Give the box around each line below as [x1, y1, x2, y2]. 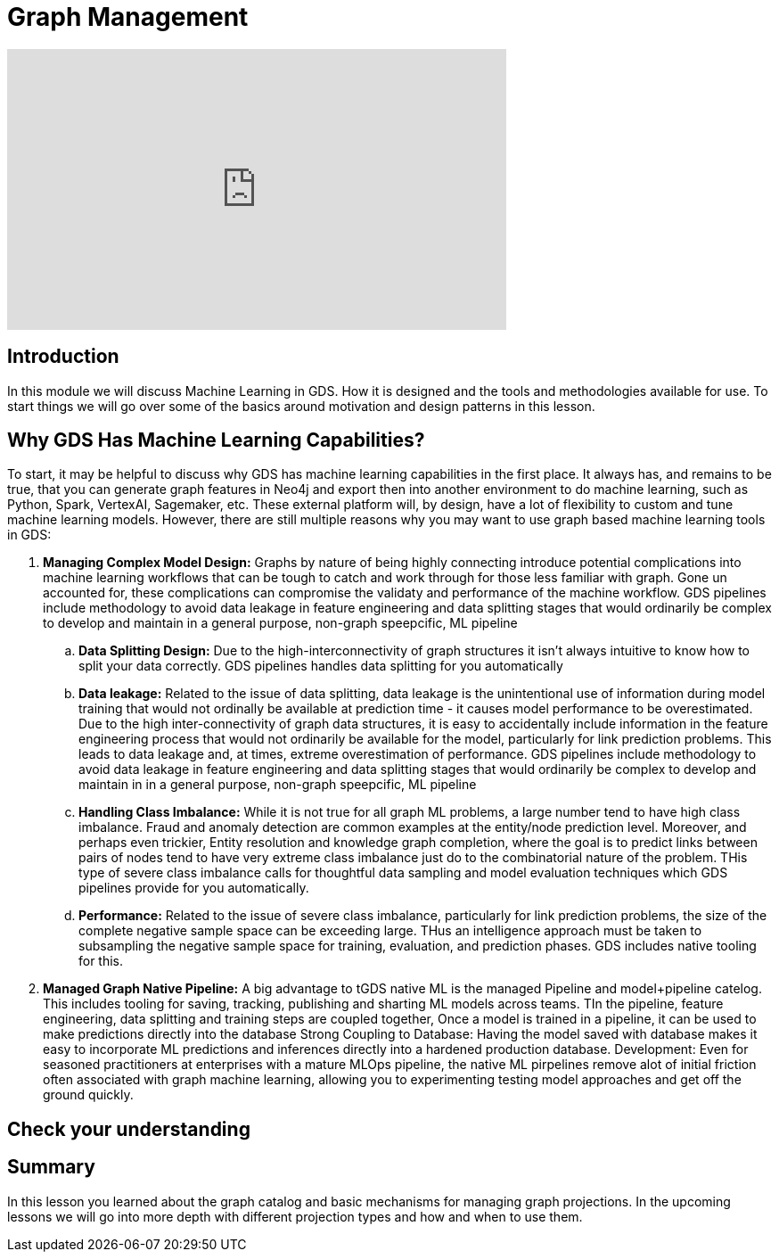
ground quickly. [43, 1087, 134, 1103]
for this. [78, 953, 124, 969]
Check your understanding [7, 1117, 250, 1140]
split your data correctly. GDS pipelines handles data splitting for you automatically [78, 658, 563, 674]
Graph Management [7, 2, 249, 32]
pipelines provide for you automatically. [78, 880, 309, 896]
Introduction [7, 345, 119, 368]
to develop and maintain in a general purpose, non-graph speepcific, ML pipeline [43, 615, 518, 631]
